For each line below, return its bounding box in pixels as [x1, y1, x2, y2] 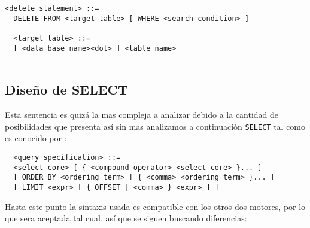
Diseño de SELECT [5, 80, 128, 99]
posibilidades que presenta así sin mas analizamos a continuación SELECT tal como [5, 120, 306, 132]
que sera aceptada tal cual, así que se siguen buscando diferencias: [5, 212, 247, 224]
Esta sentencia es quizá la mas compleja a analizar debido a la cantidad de [5, 108, 279, 121]
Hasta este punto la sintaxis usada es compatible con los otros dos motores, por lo [5, 200, 306, 212]
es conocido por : [5, 132, 67, 144]
